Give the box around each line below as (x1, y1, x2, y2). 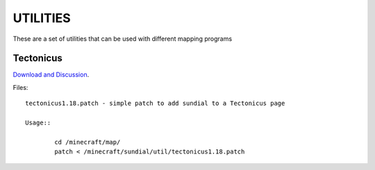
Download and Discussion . (12, 70, 90, 79)
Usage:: (25, 119, 51, 127)
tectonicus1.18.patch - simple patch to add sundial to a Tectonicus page (25, 100, 285, 107)
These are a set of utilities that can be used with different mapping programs (12, 35, 233, 43)
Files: (12, 83, 28, 91)
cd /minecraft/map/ (54, 138, 121, 146)
